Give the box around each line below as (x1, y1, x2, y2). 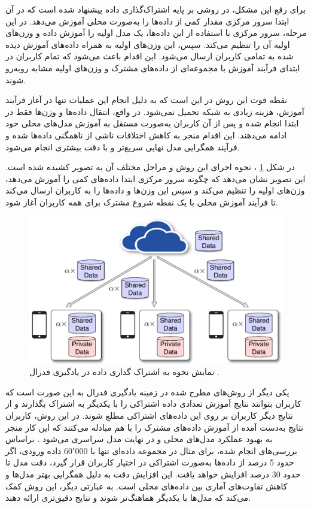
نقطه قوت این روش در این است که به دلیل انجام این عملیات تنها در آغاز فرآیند (5, 93, 288, 106)
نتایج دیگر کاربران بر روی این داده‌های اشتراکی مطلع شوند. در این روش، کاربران (5, 409, 293, 421)
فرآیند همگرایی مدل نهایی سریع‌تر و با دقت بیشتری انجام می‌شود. (5, 140, 240, 153)
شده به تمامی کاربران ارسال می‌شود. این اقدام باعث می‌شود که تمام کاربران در (5, 50, 294, 62)
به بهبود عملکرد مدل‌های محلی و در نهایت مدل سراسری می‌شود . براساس (5, 433, 273, 445)
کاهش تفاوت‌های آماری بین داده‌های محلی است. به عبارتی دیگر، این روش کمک (5, 479, 288, 492)
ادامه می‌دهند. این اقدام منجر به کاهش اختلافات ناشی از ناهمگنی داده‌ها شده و (5, 128, 287, 141)
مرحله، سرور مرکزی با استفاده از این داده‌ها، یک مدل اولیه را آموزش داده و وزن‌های (5, 26, 307, 39)
